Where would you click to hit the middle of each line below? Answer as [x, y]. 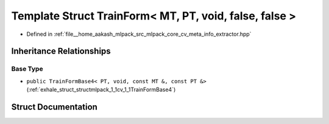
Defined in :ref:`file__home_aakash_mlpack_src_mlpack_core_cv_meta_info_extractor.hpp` [139, 34]
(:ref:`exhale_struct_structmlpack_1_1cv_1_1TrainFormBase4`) [101, 90]
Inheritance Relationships [61, 51]
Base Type [27, 69]
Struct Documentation [54, 107]
